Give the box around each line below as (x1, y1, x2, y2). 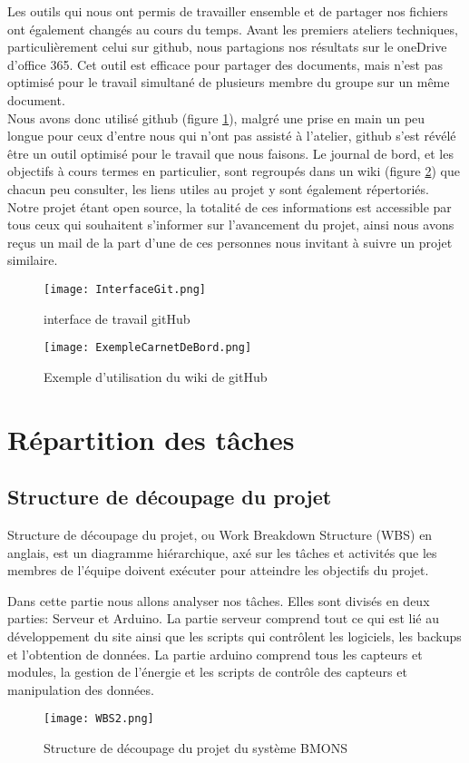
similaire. (7, 250, 58, 269)
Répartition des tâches (7, 420, 295, 457)
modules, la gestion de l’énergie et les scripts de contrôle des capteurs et (7, 662, 407, 681)
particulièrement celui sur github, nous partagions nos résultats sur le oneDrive (7, 37, 447, 56)
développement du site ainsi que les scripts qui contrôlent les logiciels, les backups (7, 626, 462, 645)
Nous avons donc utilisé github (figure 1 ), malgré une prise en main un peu (7, 108, 425, 127)
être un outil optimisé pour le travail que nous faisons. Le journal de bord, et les (7, 143, 454, 162)
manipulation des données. (7, 680, 154, 699)
